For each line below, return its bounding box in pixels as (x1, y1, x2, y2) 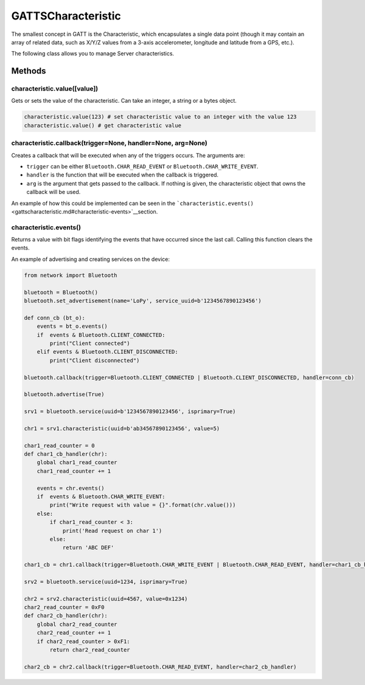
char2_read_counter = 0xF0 (24, 604, 105, 611)
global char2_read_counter (36, 621, 118, 628)
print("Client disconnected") (49, 356, 140, 364)
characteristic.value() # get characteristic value (24, 122, 182, 129)
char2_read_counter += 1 (36, 630, 111, 636)
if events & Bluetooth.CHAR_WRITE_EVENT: (36, 493, 165, 500)
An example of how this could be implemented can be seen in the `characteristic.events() (11, 200, 254, 207)
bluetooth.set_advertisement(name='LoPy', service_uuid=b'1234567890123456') (24, 297, 262, 304)
